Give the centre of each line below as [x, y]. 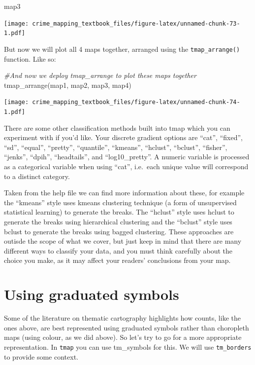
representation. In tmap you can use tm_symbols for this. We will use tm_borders [128, 347]
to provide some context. [41, 356]
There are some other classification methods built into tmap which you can [117, 128]
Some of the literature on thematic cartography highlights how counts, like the [122, 318]
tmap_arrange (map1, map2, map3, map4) [68, 85]
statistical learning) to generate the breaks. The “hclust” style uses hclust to [119, 212]
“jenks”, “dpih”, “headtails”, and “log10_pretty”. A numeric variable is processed [127, 157]
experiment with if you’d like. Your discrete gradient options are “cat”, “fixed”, [123, 137]
